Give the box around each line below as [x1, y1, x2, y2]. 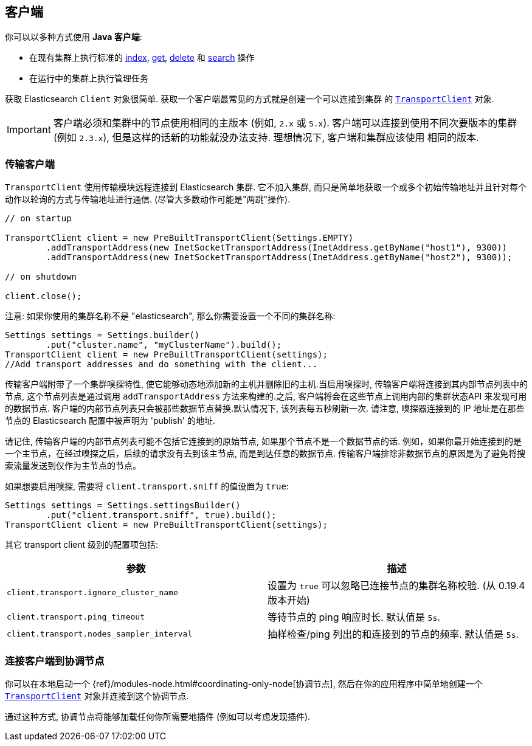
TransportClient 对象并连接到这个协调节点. [5, 690, 189, 701]
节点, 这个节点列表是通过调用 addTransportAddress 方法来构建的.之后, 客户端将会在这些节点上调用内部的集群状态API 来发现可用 [5, 391, 527, 402]
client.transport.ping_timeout [7, 612, 145, 621]
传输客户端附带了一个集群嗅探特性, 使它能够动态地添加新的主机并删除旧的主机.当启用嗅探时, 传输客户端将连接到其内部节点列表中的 [5, 379, 528, 390]
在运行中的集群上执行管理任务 [29, 73, 148, 84]
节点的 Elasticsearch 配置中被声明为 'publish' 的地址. [5, 415, 215, 426]
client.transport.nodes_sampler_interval [7, 629, 193, 638]
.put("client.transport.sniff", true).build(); [46, 510, 277, 520]
